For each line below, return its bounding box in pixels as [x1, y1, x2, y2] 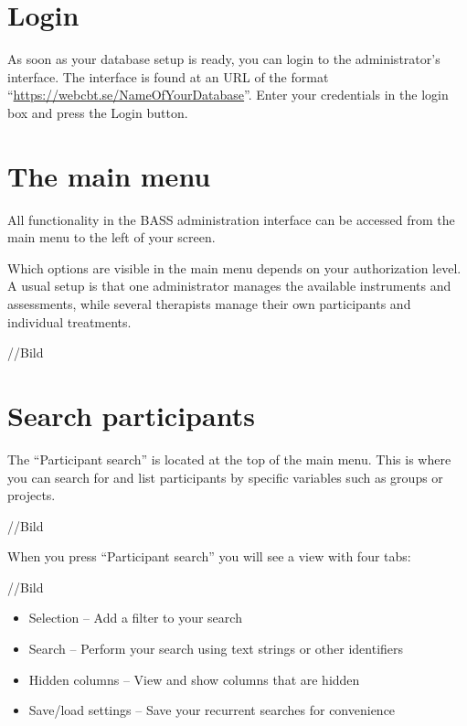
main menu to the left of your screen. [7, 228, 216, 247]
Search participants [7, 396, 255, 433]
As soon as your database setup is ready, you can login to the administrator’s [7, 49, 440, 69]
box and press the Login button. [7, 102, 188, 122]
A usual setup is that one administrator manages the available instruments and [7, 276, 451, 295]
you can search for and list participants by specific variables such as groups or [7, 467, 443, 486]
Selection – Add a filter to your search [28, 608, 242, 627]
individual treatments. [7, 312, 132, 331]
